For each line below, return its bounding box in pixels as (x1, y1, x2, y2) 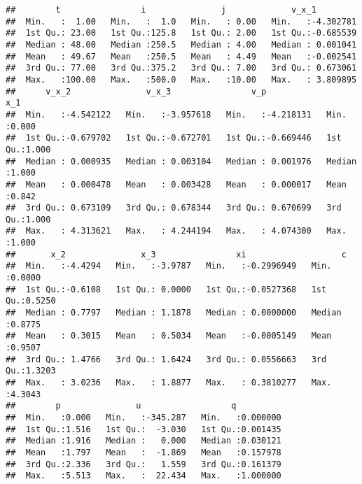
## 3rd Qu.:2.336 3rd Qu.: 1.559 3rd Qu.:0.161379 (6, 459, 281, 469)
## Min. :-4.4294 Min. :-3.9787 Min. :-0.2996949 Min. (6, 261, 332, 271)
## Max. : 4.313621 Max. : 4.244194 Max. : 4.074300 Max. (6, 226, 347, 236)
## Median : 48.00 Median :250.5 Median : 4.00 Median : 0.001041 (6, 39, 357, 50)
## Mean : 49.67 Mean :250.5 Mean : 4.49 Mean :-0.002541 (6, 51, 357, 62)
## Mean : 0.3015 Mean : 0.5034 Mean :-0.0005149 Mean (6, 331, 332, 341)
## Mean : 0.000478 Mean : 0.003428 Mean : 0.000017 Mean (6, 179, 347, 190)
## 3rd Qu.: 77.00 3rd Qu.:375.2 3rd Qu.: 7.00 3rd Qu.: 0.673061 (6, 63, 357, 73)
